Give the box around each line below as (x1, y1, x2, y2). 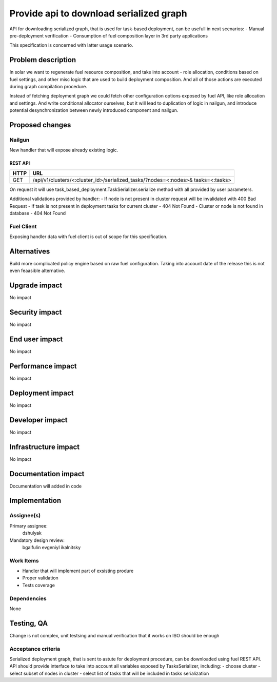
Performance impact (9, 362, 77, 371)
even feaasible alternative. (9, 267, 65, 274)
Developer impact (9, 416, 68, 424)
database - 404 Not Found (9, 210, 66, 216)
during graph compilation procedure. (9, 84, 87, 90)
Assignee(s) (9, 512, 41, 519)
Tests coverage (22, 582, 55, 588)
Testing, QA (9, 619, 48, 628)
